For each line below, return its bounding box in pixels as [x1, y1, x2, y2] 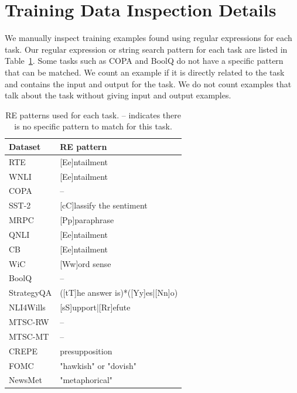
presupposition [60, 344, 112, 357]
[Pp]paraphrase [60, 214, 114, 226]
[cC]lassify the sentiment [60, 199, 148, 211]
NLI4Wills [9, 301, 46, 313]
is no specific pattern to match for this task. [14, 120, 172, 132]
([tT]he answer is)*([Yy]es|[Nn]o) [60, 286, 178, 299]
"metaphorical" [60, 374, 113, 386]
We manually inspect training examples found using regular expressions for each [5, 32, 292, 44]
